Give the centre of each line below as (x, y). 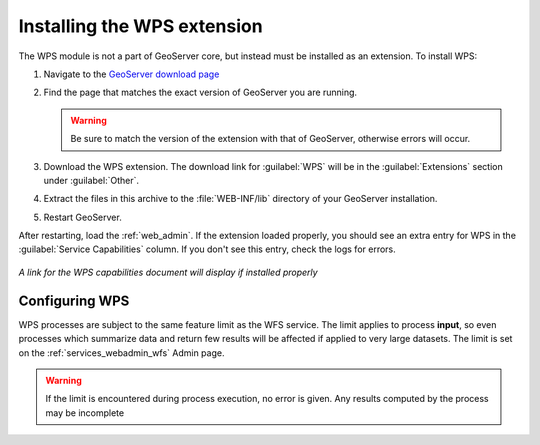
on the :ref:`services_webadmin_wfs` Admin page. (121, 352)
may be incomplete (85, 412)
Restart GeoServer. (82, 217)
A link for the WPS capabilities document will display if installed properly (168, 272)
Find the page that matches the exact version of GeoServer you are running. (200, 92)
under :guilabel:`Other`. (91, 180)
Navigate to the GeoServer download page (131, 74)
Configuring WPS (74, 300)
